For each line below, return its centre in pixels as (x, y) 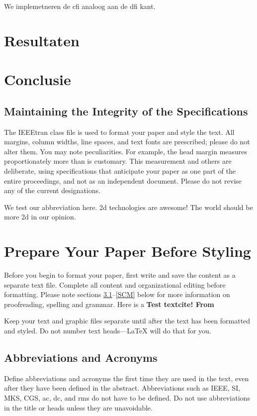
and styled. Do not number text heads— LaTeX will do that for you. (108, 330)
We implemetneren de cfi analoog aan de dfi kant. (80, 6)
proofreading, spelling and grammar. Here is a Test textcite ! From (109, 304)
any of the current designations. (52, 190)
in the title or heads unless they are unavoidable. (78, 407)
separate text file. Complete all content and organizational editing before (115, 284)
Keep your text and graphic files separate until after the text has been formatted (127, 321)
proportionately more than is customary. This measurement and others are (118, 161)
